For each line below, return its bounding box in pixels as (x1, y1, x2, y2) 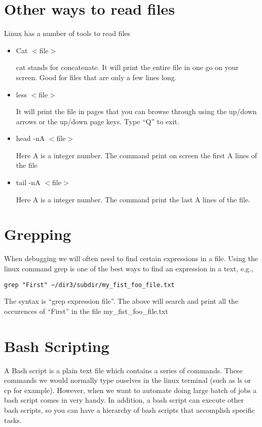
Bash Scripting (4, 335, 109, 356)
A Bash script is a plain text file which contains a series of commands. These (4, 365, 243, 375)
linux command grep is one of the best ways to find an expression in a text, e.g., (4, 263, 253, 273)
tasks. (4, 414, 22, 425)
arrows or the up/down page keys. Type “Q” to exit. (16, 116, 179, 126)
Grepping (4, 224, 71, 244)
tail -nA (16, 177, 41, 188)
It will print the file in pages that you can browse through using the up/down (16, 106, 257, 117)
